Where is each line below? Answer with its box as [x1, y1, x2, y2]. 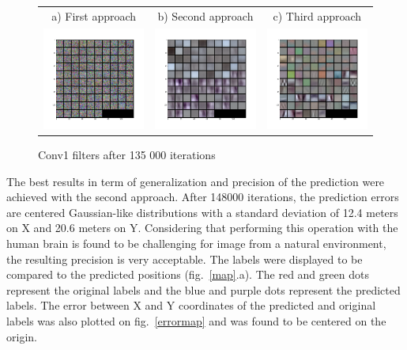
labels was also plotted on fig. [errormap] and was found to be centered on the [6, 312, 386, 329]
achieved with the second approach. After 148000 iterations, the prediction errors [6, 188, 399, 205]
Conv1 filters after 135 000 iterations [38, 146, 216, 163]
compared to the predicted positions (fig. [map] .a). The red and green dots [6, 266, 369, 283]
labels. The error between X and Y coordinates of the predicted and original [6, 297, 376, 314]
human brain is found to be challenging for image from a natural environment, [6, 235, 386, 252]
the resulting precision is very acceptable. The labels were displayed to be [6, 250, 363, 267]
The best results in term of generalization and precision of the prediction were [6, 173, 385, 189]
